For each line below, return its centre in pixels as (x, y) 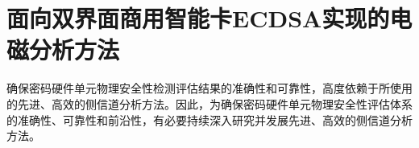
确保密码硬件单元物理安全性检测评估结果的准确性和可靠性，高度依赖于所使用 (209, 88)
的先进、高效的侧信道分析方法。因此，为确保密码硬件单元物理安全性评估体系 (209, 103)
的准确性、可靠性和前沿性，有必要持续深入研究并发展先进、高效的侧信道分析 (209, 119)
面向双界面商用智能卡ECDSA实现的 (198, 18)
